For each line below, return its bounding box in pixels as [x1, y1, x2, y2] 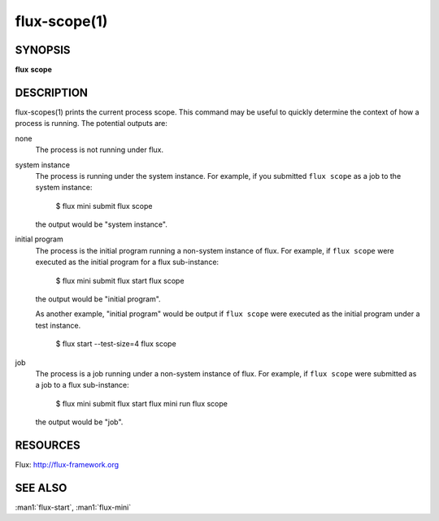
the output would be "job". [35, 417, 124, 427]
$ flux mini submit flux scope [55, 201, 153, 211]
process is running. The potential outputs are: [15, 119, 168, 128]
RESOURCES [15, 438, 80, 452]
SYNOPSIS [15, 43, 71, 57]
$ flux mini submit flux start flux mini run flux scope [55, 398, 228, 408]
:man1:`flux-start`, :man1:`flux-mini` [15, 502, 132, 512]
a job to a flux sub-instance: [35, 380, 129, 390]
